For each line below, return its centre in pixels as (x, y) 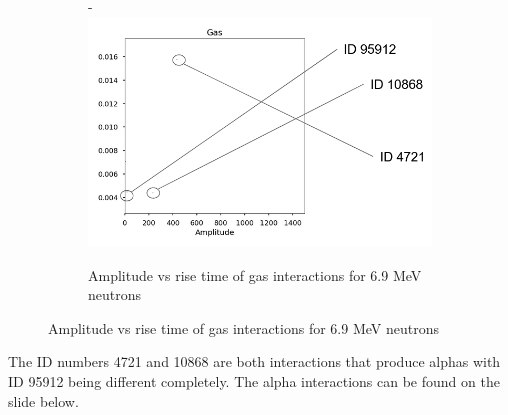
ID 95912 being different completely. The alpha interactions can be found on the (254, 380)
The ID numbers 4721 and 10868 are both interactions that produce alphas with (254, 361)
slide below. (43, 400)
